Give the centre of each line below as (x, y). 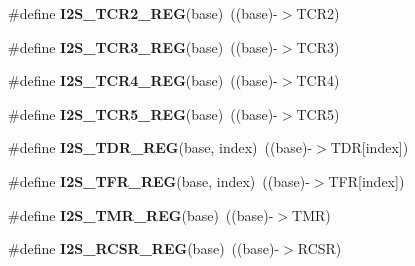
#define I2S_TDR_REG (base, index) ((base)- (160, 147)
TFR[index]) (366, 180)
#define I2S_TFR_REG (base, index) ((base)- (159, 180)
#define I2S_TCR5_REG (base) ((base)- (143, 113)
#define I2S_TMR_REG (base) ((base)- (141, 214)
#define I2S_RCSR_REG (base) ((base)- (144, 248)
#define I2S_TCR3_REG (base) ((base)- (143, 46)
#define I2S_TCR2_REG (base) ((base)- (143, 13)
